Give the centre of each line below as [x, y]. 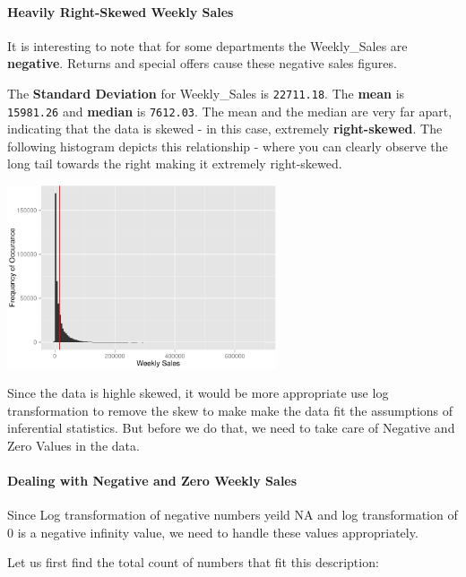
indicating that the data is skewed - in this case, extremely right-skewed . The [225, 129]
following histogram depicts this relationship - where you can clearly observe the [228, 146]
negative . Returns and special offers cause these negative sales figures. [202, 63]
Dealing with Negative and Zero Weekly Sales [152, 481]
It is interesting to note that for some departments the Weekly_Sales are [207, 45]
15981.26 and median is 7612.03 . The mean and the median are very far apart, [230, 111]
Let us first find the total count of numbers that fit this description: [193, 562]
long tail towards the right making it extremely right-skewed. [175, 164]
